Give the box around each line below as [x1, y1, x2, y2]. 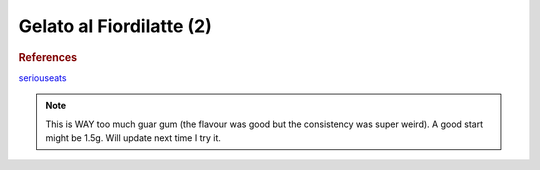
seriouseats [18, 71, 67, 84]
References [18, 50, 78, 64]
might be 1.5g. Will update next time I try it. [45, 131, 222, 144]
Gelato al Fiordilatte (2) [18, 15, 212, 37]
